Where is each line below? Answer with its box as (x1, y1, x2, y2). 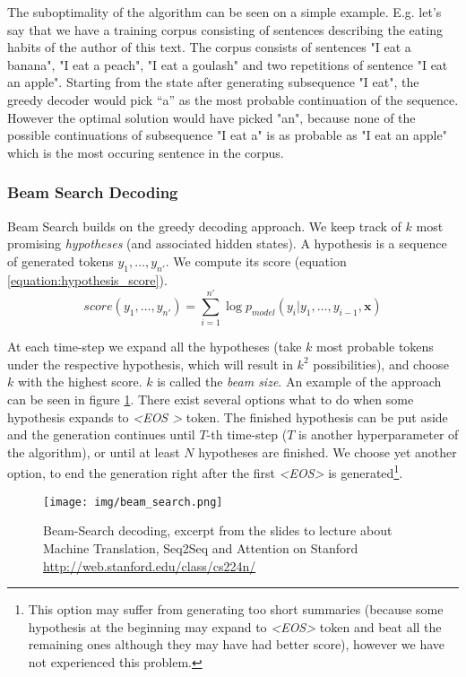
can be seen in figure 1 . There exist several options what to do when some (7, 390, 414, 409)
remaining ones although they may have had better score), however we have (28, 635, 445, 654)
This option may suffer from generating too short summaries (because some (28, 600, 444, 619)
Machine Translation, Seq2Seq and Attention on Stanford (43, 538, 358, 557)
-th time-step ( (206, 425, 288, 444)
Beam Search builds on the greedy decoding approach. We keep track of (7, 216, 401, 235)
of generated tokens (7, 251, 114, 270)
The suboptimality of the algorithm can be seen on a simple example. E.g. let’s (7, 3, 442, 21)
